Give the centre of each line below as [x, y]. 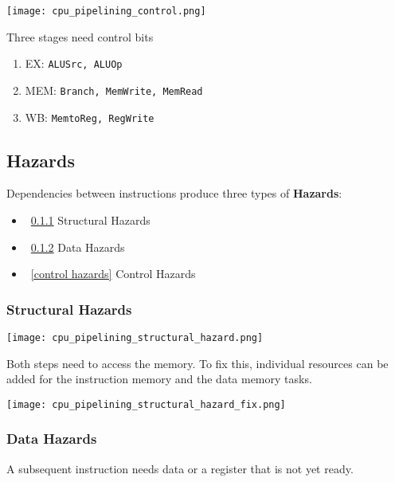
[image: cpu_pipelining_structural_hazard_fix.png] [146, 404]
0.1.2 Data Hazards [78, 247]
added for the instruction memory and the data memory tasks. [159, 379]
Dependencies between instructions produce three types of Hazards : [174, 193]
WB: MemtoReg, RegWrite [90, 117]
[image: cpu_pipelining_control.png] [106, 11]
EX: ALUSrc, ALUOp [74, 63]
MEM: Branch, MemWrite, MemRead [114, 90]
